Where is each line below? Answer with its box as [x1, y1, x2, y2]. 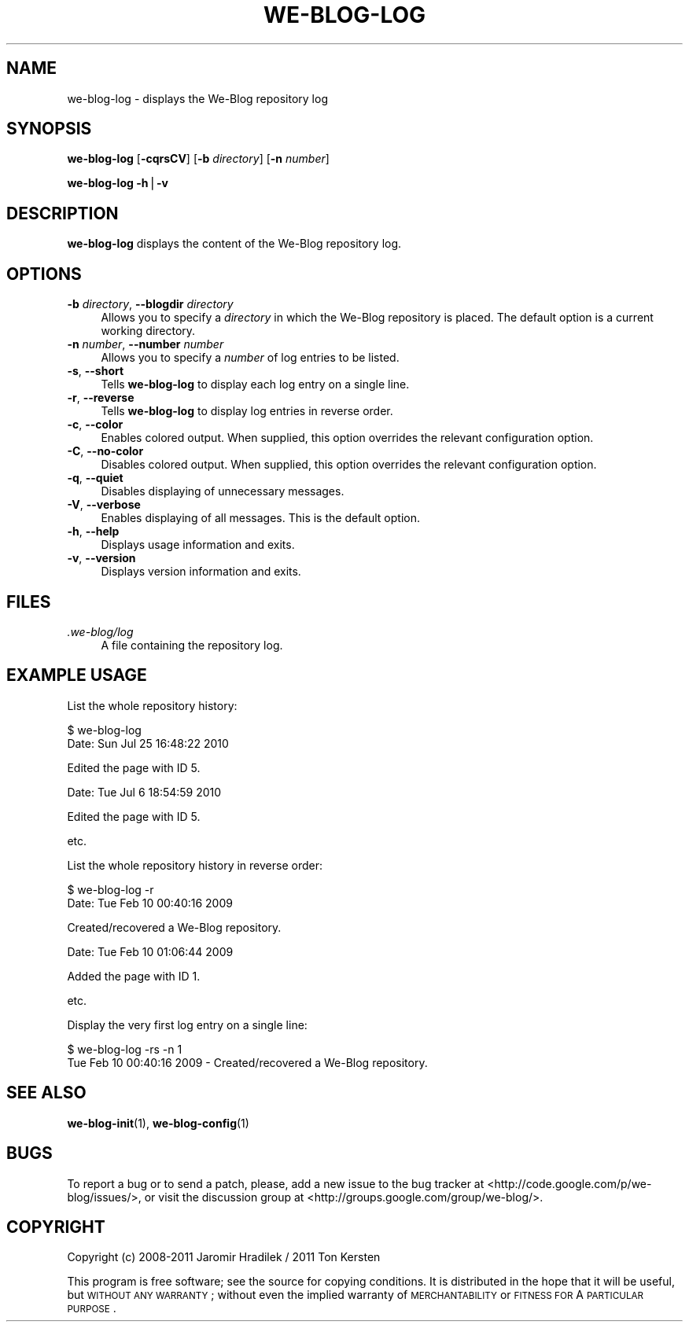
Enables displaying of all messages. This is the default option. [101, 511, 420, 525]
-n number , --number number [67, 337, 224, 351]
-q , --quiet [67, 471, 123, 485]
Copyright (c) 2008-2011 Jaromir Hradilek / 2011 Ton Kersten [67, 1250, 381, 1264]
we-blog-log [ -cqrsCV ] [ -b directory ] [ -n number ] [67, 152, 330, 166]
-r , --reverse [67, 391, 134, 405]
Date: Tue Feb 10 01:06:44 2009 [67, 944, 234, 958]
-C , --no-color [67, 444, 144, 458]
